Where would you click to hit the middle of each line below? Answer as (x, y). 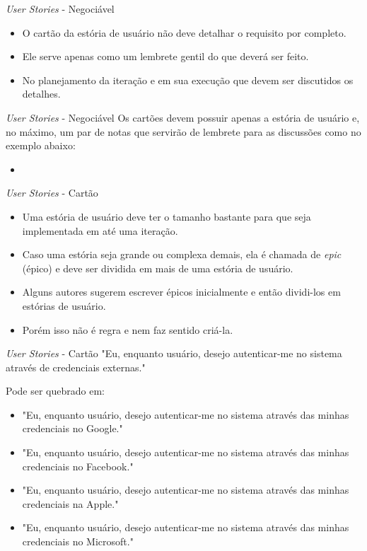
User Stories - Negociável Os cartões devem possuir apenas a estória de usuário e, (183, 117)
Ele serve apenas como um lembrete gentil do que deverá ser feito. (165, 56)
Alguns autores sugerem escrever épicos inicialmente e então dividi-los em (181, 292)
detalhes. (41, 94)
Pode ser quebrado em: (55, 391)
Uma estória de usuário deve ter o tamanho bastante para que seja (167, 216)
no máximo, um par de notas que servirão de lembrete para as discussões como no (183, 131)
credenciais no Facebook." (78, 466)
